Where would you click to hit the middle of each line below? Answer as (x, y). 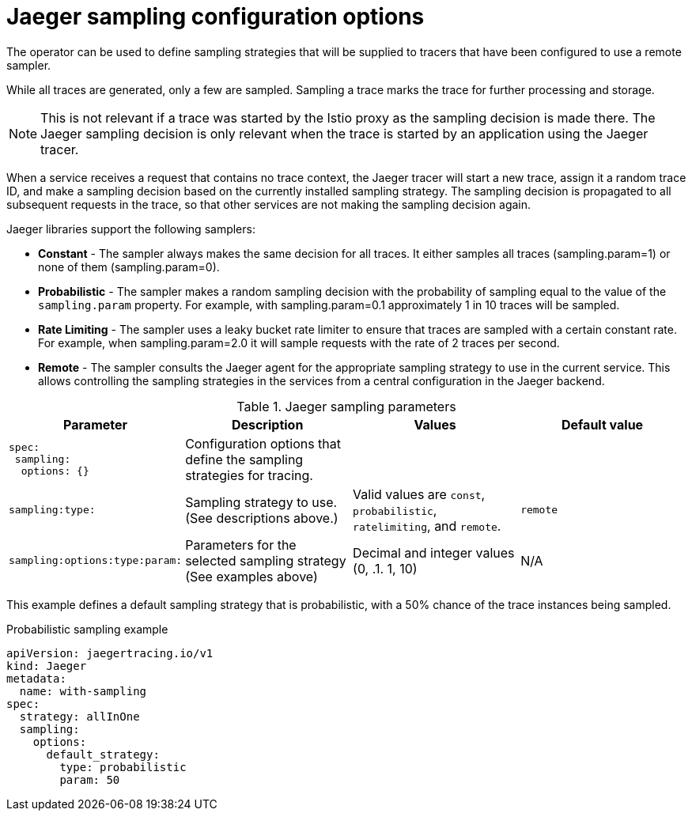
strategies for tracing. (249, 475)
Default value (602, 424)
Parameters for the (241, 545)
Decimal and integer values (434, 552)
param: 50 (90, 779)
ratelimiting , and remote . (427, 526)
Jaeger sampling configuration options (216, 17)
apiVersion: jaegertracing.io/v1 (110, 653)
